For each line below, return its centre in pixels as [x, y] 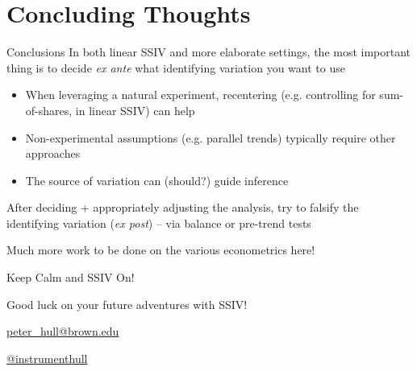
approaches [53, 153]
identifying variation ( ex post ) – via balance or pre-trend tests [159, 223]
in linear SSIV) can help [135, 110]
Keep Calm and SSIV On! [71, 277]
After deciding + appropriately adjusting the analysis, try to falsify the [183, 207]
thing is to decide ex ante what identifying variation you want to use [176, 67]
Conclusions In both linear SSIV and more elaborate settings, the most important [209, 52]
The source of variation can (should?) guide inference [157, 180]
